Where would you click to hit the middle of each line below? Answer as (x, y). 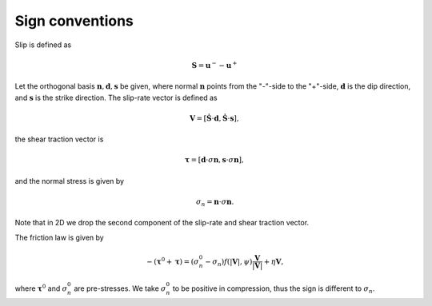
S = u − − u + (214, 65)
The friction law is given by (59, 237)
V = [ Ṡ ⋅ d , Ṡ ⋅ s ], (214, 118)
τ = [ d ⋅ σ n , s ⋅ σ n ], (214, 160)
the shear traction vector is (59, 139)
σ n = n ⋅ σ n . (215, 202)
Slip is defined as (43, 45)
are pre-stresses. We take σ (120, 288)
